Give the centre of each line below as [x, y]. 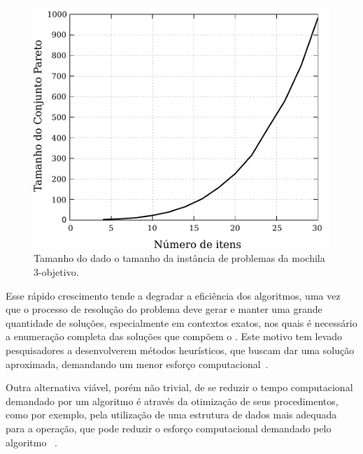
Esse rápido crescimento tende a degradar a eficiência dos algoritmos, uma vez [173, 295]
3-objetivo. [56, 272]
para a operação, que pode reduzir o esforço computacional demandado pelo [169, 428]
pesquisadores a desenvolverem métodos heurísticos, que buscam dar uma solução [180, 350]
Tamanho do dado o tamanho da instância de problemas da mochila [179, 258]
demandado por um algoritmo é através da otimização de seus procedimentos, [172, 401]
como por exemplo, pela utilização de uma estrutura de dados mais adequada [171, 415]
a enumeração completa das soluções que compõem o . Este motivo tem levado [174, 336]
